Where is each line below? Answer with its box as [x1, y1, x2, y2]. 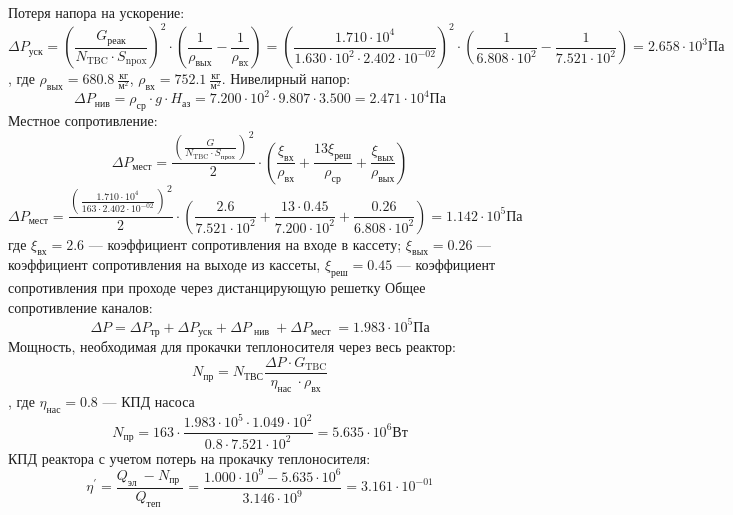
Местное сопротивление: [8, 110, 158, 131]
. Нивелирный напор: [221, 68, 351, 89]
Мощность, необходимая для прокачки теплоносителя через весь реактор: [8, 336, 456, 357]
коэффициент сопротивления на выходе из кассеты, [8, 254, 321, 275]
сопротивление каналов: [8, 296, 153, 317]
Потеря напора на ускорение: [8, 2, 185, 22]
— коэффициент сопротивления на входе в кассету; [88, 233, 402, 254]
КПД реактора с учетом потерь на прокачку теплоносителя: [8, 447, 371, 468]
